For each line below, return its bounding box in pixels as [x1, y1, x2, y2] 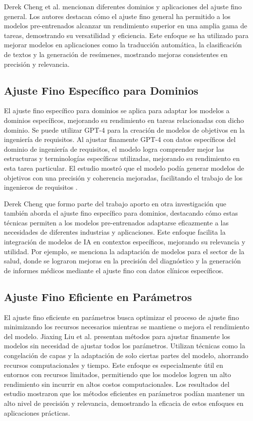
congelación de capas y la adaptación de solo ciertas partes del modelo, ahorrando [4, 350, 249, 361]
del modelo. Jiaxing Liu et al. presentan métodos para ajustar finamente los [4, 331, 230, 341]
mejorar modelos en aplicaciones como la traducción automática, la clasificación [4, 40, 242, 50]
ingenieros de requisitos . [4, 182, 78, 192]
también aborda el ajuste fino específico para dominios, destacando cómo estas [4, 208, 238, 218]
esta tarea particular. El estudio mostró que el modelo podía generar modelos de [4, 162, 244, 173]
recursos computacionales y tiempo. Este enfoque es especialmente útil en [4, 360, 223, 370]
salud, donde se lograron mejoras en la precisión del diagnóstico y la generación [4, 256, 241, 266]
